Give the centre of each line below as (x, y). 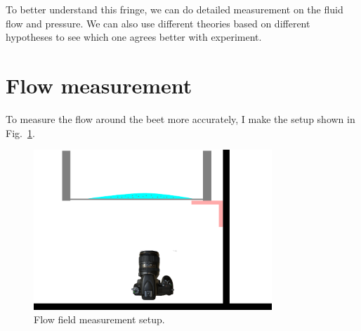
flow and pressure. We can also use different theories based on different (158, 23)
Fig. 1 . (20, 132)
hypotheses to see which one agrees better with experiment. (134, 37)
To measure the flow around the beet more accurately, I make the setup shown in (180, 118)
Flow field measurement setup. (99, 319)
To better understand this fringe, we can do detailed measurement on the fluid (175, 9)
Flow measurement (99, 85)
